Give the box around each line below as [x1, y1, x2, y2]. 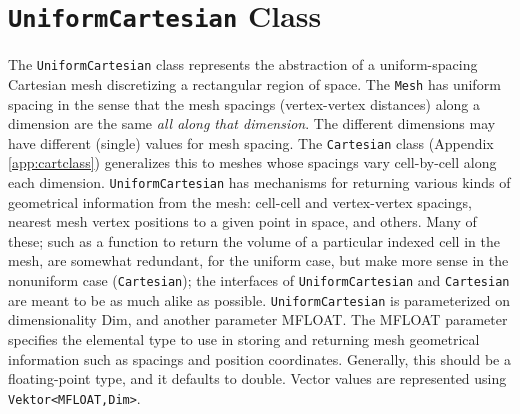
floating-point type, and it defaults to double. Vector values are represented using [8, 368, 507, 389]
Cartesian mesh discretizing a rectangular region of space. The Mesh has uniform [8, 73, 501, 94]
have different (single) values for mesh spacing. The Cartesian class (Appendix [8, 132, 494, 153]
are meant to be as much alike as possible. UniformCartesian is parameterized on [8, 289, 510, 310]
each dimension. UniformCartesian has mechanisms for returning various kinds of [8, 172, 511, 192]
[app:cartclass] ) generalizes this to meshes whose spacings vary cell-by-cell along [8, 152, 497, 173]
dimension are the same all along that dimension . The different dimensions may [8, 113, 496, 134]
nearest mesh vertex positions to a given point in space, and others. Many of [8, 211, 477, 232]
